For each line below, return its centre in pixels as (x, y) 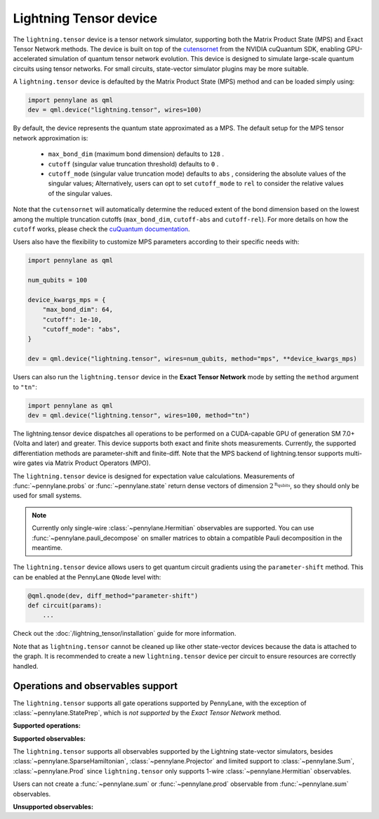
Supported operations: (47, 726)
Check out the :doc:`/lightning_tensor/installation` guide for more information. (125, 634)
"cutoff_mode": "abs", (81, 329)
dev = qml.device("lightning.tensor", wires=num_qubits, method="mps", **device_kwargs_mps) (192, 359)
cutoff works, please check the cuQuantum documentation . (101, 229)
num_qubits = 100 (58, 280)
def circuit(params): (65, 605)
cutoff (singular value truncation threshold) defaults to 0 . (133, 164)
